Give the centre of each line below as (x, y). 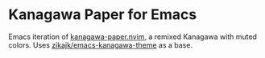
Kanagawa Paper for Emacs (103, 15)
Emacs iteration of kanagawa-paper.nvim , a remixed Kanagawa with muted (133, 37)
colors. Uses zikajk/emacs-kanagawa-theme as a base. (101, 44)
